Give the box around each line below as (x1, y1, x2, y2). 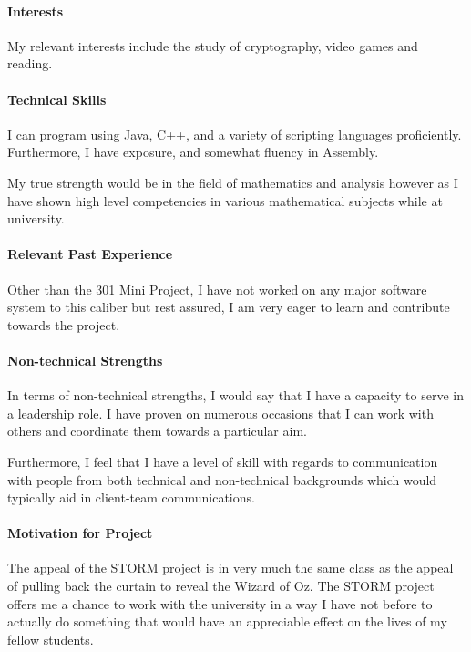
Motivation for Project (7, 523, 153, 543)
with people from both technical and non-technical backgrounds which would (7, 470, 437, 489)
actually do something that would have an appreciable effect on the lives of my (7, 612, 447, 631)
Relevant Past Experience (7, 244, 173, 264)
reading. (7, 54, 53, 73)
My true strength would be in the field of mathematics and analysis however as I (7, 172, 458, 191)
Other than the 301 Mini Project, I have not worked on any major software (7, 279, 427, 298)
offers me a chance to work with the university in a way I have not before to (7, 594, 433, 613)
